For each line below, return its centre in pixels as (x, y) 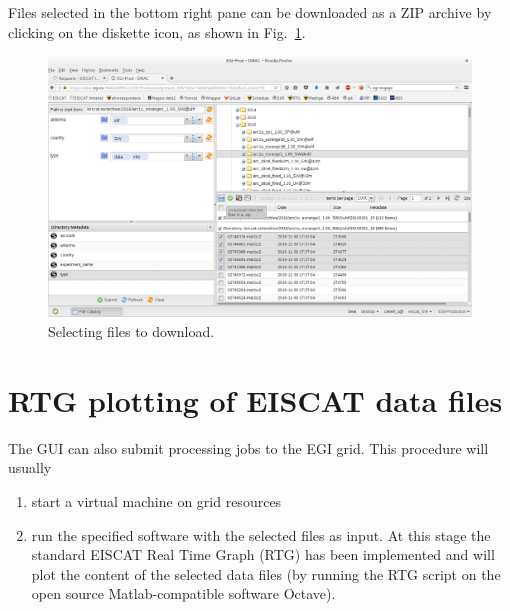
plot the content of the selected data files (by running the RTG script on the (266, 573)
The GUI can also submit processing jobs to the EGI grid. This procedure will (248, 447)
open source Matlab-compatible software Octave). (183, 593)
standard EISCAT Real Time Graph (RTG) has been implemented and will (263, 554)
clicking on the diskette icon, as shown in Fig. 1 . (157, 31)
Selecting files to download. (131, 331)
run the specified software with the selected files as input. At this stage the (261, 534)
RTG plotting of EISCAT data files (255, 399)
